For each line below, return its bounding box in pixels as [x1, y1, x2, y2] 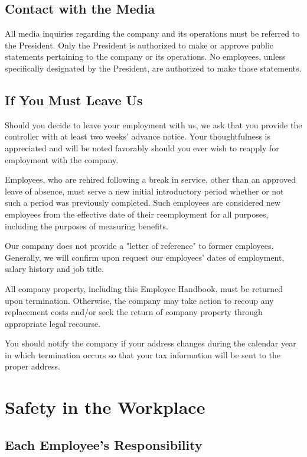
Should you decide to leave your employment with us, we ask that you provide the [5, 118, 302, 131]
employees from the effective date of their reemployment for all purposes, [5, 208, 269, 220]
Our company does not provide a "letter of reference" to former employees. [5, 239, 274, 252]
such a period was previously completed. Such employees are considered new [5, 196, 281, 209]
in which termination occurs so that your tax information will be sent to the [5, 348, 281, 361]
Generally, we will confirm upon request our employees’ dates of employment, [5, 251, 285, 263]
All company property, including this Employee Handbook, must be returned [5, 282, 283, 294]
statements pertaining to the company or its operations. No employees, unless [5, 50, 286, 63]
